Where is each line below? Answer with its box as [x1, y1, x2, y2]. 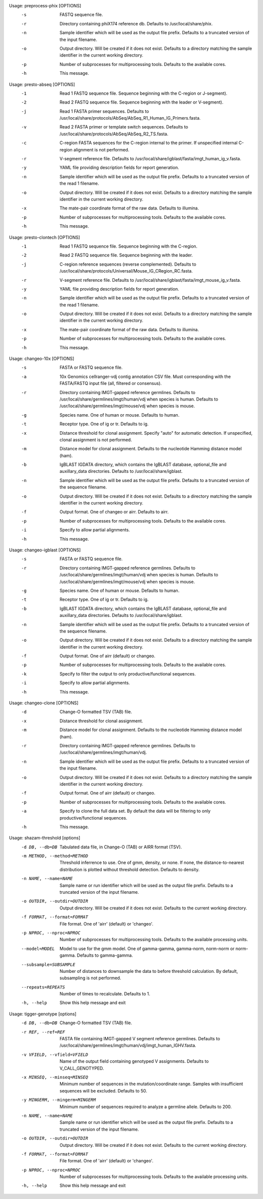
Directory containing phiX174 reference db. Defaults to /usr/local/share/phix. [59, 21, 213, 26]
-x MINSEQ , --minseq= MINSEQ [21, 1074, 89, 1080]
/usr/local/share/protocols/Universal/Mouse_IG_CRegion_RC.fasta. [59, 268, 193, 274]
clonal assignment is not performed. [59, 437, 132, 442]
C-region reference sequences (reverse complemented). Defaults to [59, 261, 197, 267]
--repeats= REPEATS [21, 984, 65, 990]
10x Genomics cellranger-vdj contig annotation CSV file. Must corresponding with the [59, 374, 231, 379]
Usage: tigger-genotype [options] [9, 1011, 76, 1017]
